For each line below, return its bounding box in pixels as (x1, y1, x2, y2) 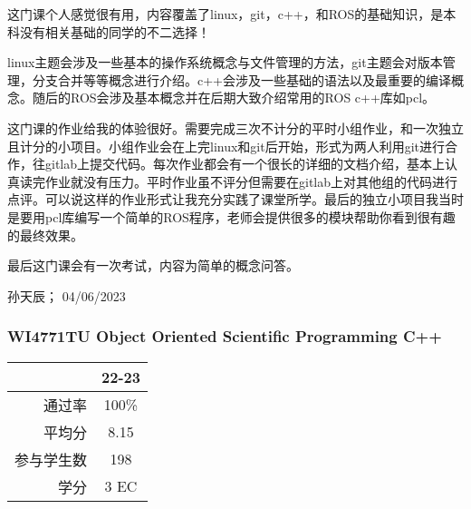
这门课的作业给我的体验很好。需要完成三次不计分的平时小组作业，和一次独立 (7, 118, 464, 137)
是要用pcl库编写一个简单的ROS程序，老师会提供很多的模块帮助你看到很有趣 (7, 207, 456, 226)
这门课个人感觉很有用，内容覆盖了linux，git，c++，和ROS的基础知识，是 (7, 5, 444, 23)
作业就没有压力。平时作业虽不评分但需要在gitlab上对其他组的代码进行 (44, 171, 458, 191)
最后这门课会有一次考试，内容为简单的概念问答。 (7, 256, 299, 275)
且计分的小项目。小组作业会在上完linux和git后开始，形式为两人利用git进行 (7, 136, 446, 155)
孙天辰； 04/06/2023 (7, 286, 126, 305)
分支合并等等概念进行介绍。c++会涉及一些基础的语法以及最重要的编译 (32, 70, 451, 89)
